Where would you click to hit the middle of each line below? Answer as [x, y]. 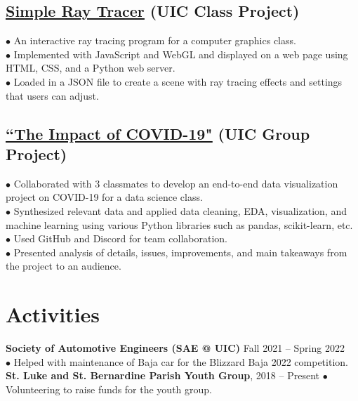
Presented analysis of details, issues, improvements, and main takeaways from [180, 252]
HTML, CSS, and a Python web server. [91, 68]
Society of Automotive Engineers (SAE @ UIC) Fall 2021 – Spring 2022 [175, 348]
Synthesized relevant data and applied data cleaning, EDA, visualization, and [180, 210]
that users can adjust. [52, 95]
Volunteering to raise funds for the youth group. [109, 389]
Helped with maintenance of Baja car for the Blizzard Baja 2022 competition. [181, 361]
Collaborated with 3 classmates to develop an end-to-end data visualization [176, 183]
